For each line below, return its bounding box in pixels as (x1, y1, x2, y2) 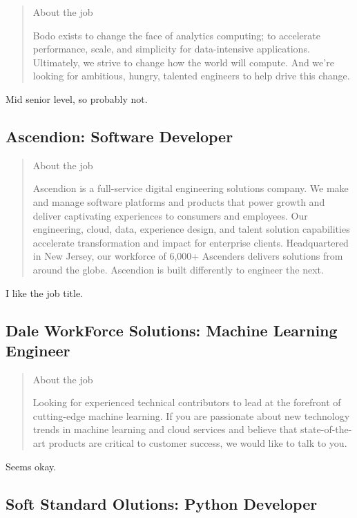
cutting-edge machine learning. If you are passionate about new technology (32, 408, 350, 423)
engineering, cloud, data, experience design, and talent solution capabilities (32, 222, 350, 236)
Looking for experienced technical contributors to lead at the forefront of (32, 395, 341, 410)
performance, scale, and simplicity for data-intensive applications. (32, 41, 310, 56)
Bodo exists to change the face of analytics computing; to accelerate (32, 28, 320, 42)
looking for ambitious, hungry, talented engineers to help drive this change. (32, 68, 350, 83)
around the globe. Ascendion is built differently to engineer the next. (32, 262, 324, 276)
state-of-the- (300, 422, 352, 437)
